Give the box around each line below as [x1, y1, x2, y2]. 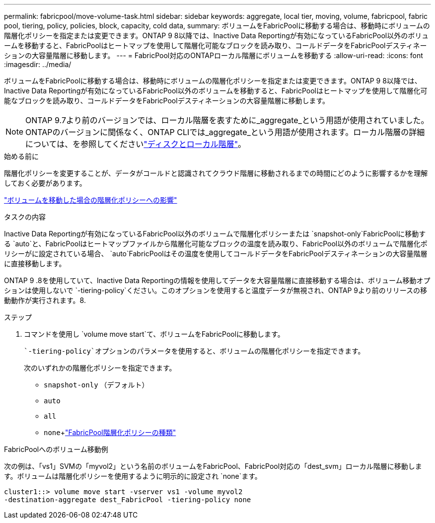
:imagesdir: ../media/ [4, 60, 72, 69]
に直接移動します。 [4, 259, 66, 268]
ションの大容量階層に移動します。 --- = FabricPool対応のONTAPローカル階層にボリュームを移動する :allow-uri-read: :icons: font [4, 51, 423, 60]
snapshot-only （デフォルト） [44, 380, 149, 389]
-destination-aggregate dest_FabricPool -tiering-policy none [4, 496, 251, 504]
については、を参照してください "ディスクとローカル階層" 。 [25, 139, 246, 149]
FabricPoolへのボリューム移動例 [4, 445, 108, 453]
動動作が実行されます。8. [4, 296, 86, 304]
